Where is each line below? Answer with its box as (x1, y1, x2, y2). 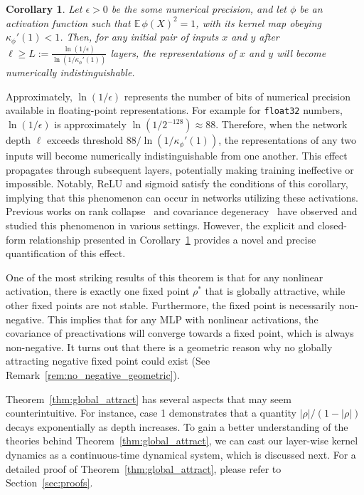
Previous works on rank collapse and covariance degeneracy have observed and (6, 204, 358, 219)
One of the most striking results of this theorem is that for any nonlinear (6, 269, 323, 284)
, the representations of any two (218, 132, 357, 147)
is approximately (54, 117, 127, 132)
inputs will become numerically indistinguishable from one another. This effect (6, 148, 348, 163)
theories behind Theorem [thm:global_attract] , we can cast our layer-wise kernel (6, 433, 358, 448)
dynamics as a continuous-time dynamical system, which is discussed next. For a (6, 447, 356, 462)
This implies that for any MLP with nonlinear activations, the (48, 311, 318, 326)
